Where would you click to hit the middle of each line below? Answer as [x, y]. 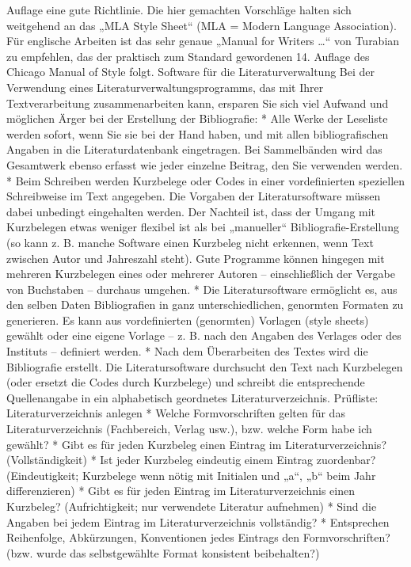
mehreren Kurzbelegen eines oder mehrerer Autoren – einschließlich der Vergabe [201, 274]
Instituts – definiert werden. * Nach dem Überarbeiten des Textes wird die [187, 351]
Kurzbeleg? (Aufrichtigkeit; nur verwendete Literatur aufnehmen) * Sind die [192, 506]
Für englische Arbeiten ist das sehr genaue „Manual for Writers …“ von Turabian [203, 41]
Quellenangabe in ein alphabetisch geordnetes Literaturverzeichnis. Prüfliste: [192, 397]
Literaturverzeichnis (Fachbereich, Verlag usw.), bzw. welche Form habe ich [189, 429]
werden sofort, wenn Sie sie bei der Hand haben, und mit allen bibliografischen [198, 133]
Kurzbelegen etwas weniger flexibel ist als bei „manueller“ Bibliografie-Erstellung [203, 227]
